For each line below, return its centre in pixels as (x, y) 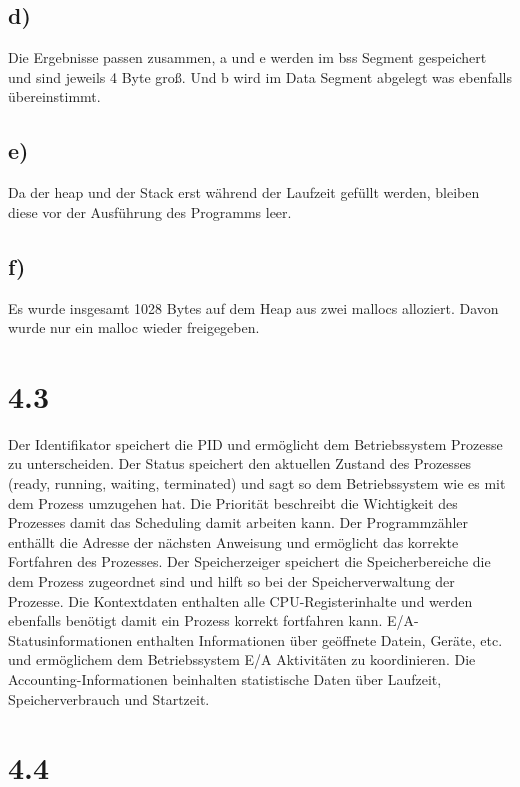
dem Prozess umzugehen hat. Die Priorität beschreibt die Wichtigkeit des (233, 502)
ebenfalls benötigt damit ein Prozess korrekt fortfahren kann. (195, 620)
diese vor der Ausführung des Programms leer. (150, 211)
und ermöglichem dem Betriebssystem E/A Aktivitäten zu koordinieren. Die (242, 659)
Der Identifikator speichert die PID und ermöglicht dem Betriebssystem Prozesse (255, 443)
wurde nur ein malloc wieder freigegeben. (134, 327)
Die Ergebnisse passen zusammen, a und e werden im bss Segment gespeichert (247, 57)
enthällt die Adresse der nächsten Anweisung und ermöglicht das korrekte (233, 541)
